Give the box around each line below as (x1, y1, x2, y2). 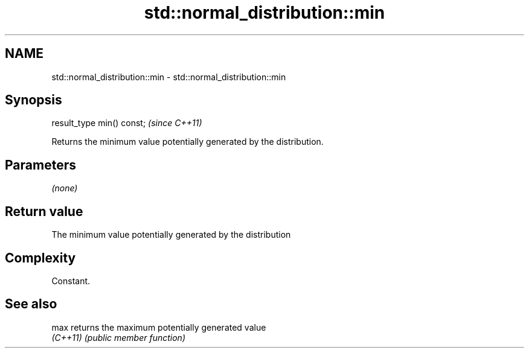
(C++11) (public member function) (51, 332, 185, 343)
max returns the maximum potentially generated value (51, 322, 266, 332)
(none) (51, 183, 78, 194)
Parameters (5, 157, 76, 173)
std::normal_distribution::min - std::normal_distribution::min (51, 71, 286, 82)
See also (5, 296, 57, 312)
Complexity (5, 250, 76, 266)
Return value (5, 203, 83, 219)
